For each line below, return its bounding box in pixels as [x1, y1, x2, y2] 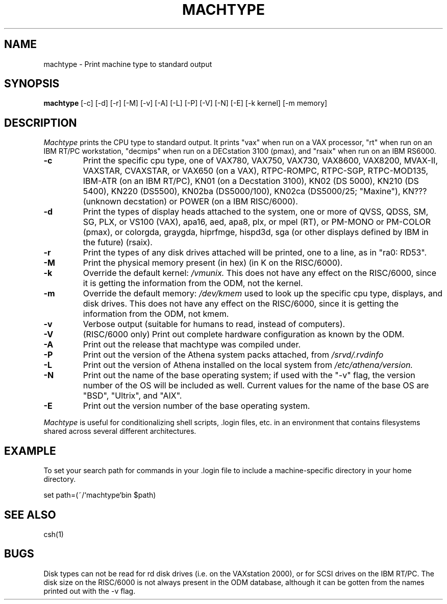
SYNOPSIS [4, 77, 60, 90]
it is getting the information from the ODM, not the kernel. [83, 278, 303, 289]
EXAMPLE [4, 444, 56, 457]
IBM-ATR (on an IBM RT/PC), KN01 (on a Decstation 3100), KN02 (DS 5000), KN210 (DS [83, 176, 419, 187]
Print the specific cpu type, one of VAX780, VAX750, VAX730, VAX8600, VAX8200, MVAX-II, [83, 155, 438, 166]
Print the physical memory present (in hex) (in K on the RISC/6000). [83, 258, 343, 268]
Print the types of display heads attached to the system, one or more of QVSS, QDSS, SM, [83, 206, 429, 217]
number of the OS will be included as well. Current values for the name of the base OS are [83, 380, 429, 391]
